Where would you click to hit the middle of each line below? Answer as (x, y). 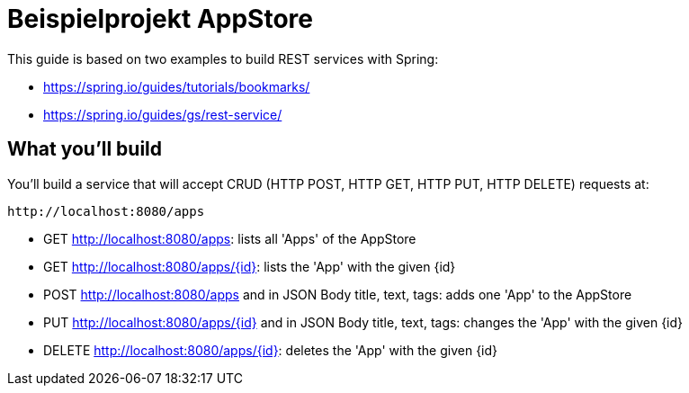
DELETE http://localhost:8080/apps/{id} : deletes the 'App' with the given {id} (271, 350)
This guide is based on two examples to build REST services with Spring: (223, 58)
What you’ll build (85, 149)
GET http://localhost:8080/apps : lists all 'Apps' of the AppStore (230, 238)
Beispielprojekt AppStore (161, 19)
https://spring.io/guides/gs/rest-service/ (163, 114)
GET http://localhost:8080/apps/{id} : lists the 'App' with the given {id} (250, 266)
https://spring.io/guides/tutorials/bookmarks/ (177, 86)
